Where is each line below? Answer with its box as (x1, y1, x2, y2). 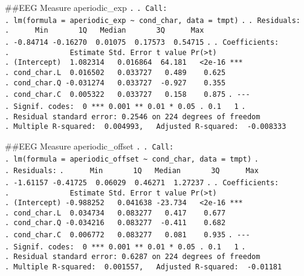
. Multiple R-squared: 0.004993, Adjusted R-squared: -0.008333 (5, 122, 286, 131)
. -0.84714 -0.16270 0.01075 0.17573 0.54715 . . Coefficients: (5, 38, 279, 47)
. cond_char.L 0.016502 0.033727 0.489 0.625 (5, 68, 226, 77)
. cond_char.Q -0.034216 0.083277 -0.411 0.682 (5, 218, 226, 228)
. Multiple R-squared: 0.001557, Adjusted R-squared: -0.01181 (5, 263, 282, 272)
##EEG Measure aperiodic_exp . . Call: (5, 1, 167, 13)
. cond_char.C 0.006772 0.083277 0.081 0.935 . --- (5, 231, 250, 240)
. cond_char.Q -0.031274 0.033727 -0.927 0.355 (5, 78, 226, 87)
